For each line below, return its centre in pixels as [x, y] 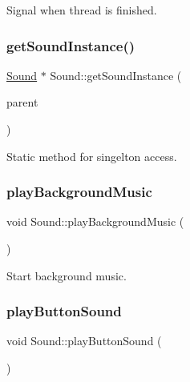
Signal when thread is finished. [82, 10]
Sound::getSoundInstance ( [116, 75]
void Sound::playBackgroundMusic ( [95, 221]
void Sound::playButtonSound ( [84, 341]
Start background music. [67, 275]
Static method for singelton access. [92, 156]
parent [22, 102]
